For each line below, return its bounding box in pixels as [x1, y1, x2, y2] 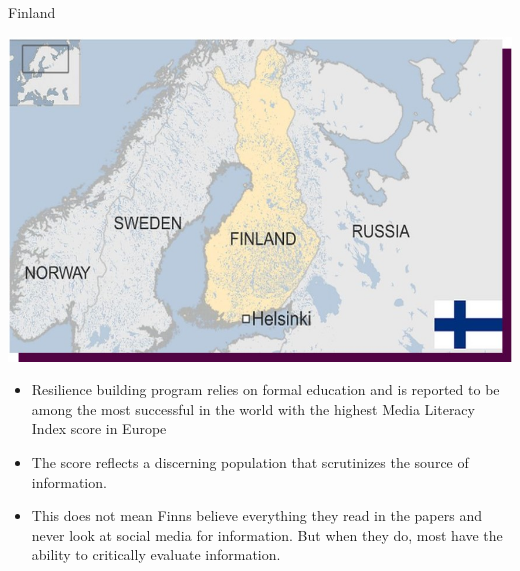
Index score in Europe [31, 418, 167, 439]
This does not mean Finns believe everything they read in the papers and [31, 505, 482, 526]
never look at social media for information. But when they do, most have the [31, 524, 503, 545]
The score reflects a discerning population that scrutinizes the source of [31, 452, 469, 473]
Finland [8, 2, 56, 22]
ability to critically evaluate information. [31, 544, 281, 565]
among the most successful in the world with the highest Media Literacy [31, 398, 475, 419]
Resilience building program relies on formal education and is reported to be [31, 379, 500, 400]
